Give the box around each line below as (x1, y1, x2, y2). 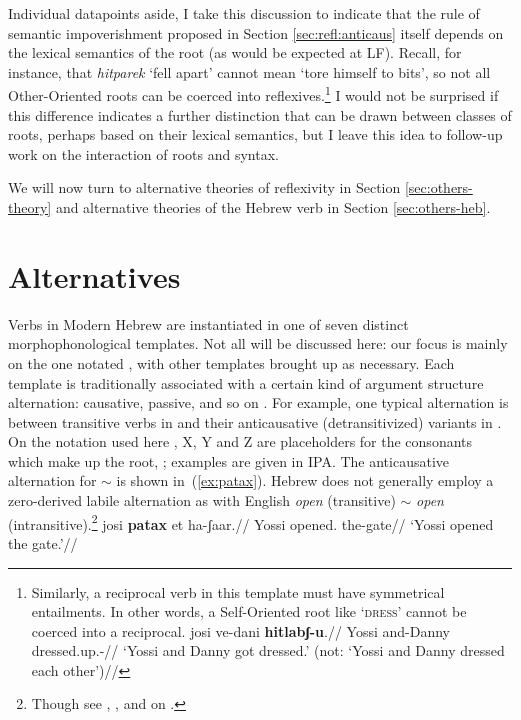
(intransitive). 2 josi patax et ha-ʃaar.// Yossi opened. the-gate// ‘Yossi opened (8, 510, 494, 534)
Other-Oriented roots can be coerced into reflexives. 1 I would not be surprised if (8, 82, 499, 106)
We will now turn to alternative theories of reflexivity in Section (8, 177, 401, 198)
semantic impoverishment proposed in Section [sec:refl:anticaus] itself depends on (8, 22, 504, 43)
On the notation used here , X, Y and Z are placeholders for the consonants (8, 431, 473, 452)
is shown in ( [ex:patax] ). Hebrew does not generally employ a (116, 470, 494, 491)
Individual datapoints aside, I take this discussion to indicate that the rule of (8, 3, 480, 23)
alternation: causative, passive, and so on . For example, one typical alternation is (8, 392, 509, 413)
